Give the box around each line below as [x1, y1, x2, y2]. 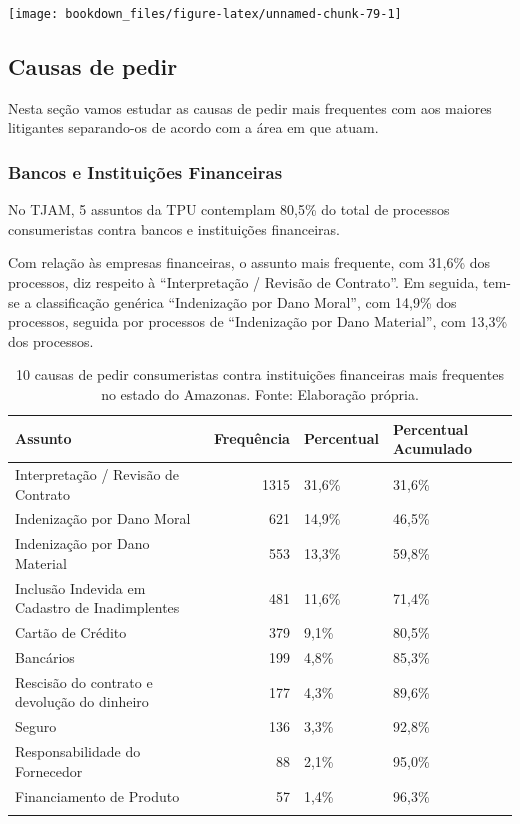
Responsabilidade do [15, 741, 141, 762]
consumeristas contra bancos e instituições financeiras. [8, 218, 340, 239]
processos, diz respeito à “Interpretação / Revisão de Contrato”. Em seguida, [8, 272, 479, 293]
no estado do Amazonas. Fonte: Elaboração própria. [101, 384, 419, 405]
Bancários [15, 647, 75, 668]
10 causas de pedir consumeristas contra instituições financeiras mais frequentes [16, 364, 504, 385]
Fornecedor [15, 760, 83, 781]
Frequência [213, 428, 290, 449]
